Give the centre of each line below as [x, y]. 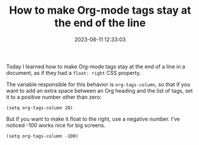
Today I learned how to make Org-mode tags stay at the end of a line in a [96, 67]
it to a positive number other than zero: [54, 97]
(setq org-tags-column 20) [40, 108]
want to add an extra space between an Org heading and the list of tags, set [99, 90]
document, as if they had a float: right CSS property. [74, 72]
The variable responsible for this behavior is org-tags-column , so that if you [98, 84]
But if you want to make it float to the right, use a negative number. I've [93, 119]
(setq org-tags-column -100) [42, 136]
